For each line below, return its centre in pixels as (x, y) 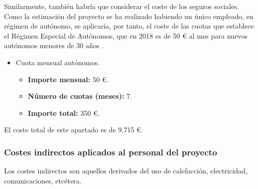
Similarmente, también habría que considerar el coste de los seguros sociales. (122, 6)
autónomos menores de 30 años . (54, 45)
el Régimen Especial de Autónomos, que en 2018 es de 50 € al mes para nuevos (126, 35)
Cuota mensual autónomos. (58, 62)
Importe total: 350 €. (64, 113)
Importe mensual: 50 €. (68, 79)
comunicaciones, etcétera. (43, 180)
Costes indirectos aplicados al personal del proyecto (111, 152)
